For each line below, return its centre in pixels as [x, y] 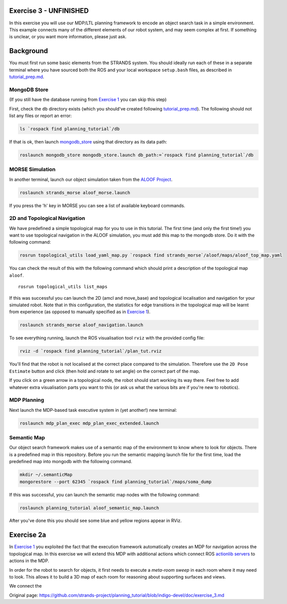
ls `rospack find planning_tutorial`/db [70, 129]
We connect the [25, 586]
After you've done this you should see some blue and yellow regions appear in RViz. [95, 521]
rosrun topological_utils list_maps [63, 287]
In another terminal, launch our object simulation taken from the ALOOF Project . [91, 179]
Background [29, 51]
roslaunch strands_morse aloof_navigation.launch [81, 325]
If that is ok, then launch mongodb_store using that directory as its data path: [88, 141]
